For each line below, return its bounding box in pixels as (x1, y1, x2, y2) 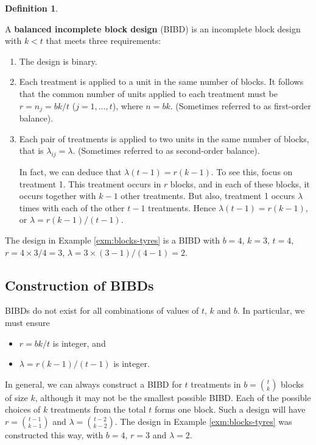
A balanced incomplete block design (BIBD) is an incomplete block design (5, 22, 301, 35)
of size (5, 391, 28, 403)
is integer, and (52, 336, 106, 349)
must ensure (5, 316, 50, 328)
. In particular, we (237, 304, 305, 317)
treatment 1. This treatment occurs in (19, 177, 161, 190)
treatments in (191, 377, 241, 390)
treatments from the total (51, 403, 146, 416)
